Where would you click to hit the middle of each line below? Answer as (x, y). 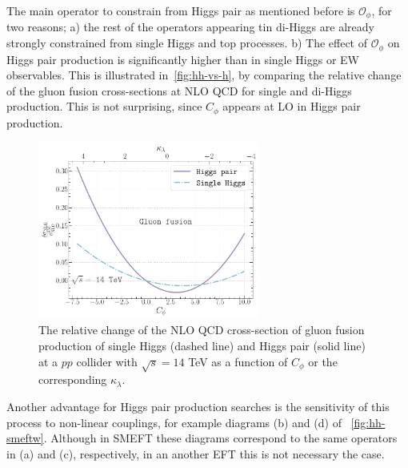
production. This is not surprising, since (104, 106)
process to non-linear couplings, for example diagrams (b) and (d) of (174, 422)
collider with (107, 361)
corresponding (73, 379)
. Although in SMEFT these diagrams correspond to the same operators (220, 438)
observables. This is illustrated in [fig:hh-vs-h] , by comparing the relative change (204, 75)
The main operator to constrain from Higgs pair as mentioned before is (181, 10)
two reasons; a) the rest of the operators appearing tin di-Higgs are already (190, 27)
